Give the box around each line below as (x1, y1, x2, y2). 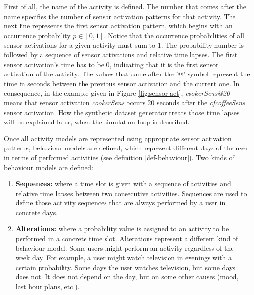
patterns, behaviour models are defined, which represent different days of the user (4, 143, 248, 153)
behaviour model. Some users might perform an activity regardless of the (15, 243, 234, 253)
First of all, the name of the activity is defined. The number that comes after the (4, 1, 246, 11)
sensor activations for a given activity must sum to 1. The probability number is (4, 40, 244, 50)
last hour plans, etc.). (15, 281, 80, 292)
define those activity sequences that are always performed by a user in (15, 197, 226, 208)
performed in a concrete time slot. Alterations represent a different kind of (15, 233, 238, 244)
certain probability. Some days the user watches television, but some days (15, 262, 235, 272)
